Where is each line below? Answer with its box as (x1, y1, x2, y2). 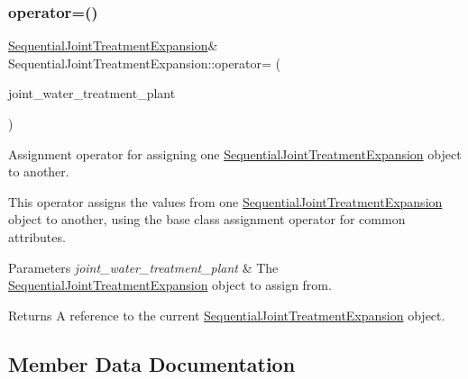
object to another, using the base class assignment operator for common (8, 210, 406, 229)
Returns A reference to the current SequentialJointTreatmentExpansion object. (8, 305, 445, 324)
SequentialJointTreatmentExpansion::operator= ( (8, 53, 281, 72)
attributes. (8, 227, 66, 246)
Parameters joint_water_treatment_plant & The (8, 257, 279, 276)
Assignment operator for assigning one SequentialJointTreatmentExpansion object (8, 144, 462, 163)
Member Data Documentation (8, 349, 296, 377)
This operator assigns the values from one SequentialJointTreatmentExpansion (8, 192, 443, 211)
